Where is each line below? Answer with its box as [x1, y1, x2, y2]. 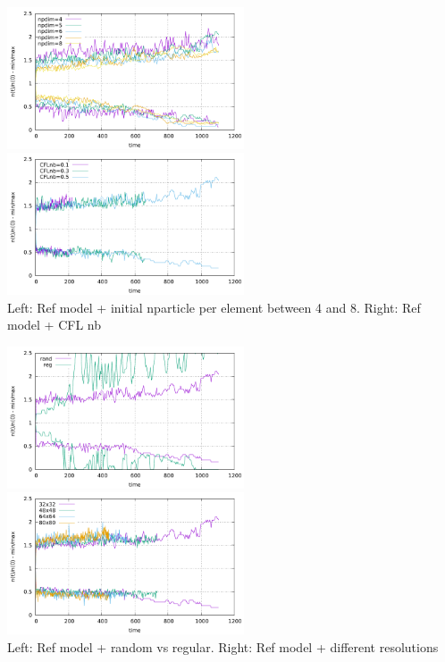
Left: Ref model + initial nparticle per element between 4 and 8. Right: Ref [7, 297, 421, 316]
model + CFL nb [7, 315, 101, 334]
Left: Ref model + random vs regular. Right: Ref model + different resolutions [7, 637, 439, 656]
